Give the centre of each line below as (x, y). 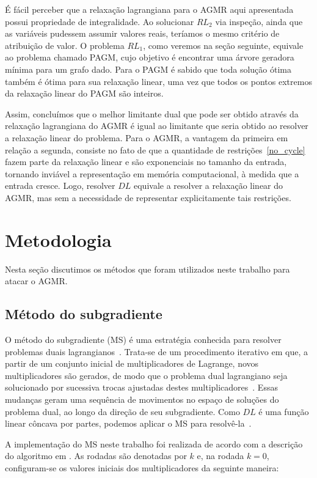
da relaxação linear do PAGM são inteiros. (84, 93)
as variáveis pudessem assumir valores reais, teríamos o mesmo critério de (142, 33)
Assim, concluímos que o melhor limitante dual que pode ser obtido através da (152, 113)
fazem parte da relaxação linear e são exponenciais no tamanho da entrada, (146, 162)
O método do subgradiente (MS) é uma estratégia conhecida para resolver (143, 340)
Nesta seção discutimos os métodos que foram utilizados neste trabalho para (148, 269)
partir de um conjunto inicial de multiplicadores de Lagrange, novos (132, 363)
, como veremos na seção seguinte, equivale (223, 45)
